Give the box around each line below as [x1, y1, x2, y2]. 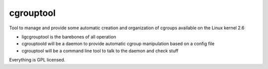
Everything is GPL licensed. [9, 57, 66, 63]
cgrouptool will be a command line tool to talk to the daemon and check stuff [21, 48, 179, 54]
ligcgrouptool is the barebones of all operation [21, 34, 116, 40]
